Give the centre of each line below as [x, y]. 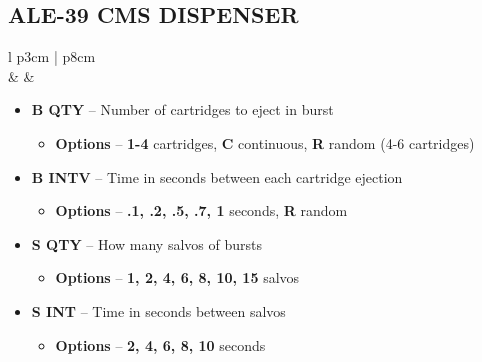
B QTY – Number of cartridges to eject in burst [182, 109]
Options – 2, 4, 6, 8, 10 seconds [160, 344]
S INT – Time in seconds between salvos [158, 310]
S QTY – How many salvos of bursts [146, 243]
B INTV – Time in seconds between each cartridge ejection [217, 176]
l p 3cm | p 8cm [52, 56]
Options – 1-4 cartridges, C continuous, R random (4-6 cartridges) [265, 142]
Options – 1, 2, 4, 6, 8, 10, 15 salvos [177, 277]
